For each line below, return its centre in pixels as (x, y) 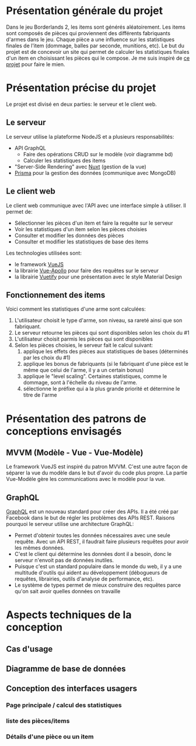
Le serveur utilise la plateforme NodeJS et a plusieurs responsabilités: (90, 136)
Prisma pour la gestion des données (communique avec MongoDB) (95, 173)
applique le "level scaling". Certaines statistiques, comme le (95, 376)
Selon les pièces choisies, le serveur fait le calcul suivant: (84, 345)
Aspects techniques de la (69, 615)
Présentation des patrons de (76, 419)
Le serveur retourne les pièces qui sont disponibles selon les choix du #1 (102, 333)
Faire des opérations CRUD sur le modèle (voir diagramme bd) (98, 154)
